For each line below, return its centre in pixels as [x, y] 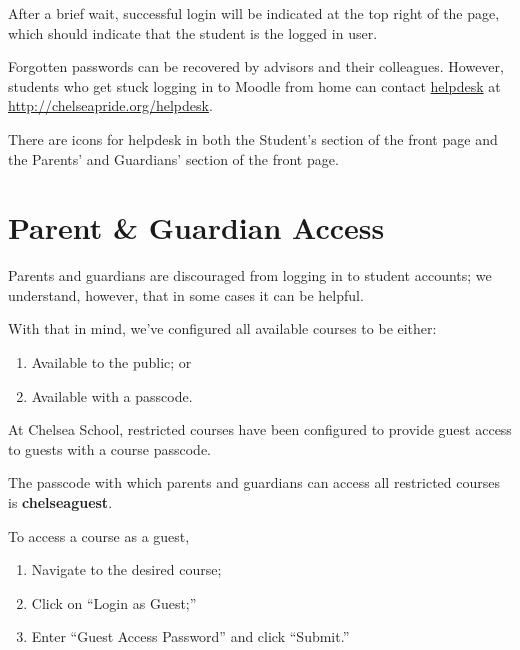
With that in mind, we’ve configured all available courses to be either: [222, 328]
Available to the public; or [111, 362]
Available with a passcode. [112, 395]
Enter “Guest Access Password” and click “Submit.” [190, 636]
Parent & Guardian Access [196, 227]
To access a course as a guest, [99, 535]
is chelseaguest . [60, 502]
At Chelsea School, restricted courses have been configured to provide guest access [260, 429]
